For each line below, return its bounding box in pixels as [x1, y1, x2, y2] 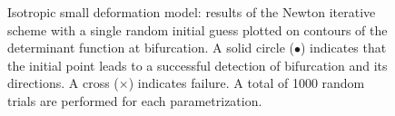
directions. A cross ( [7, 73, 119, 92]
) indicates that [301, 38, 387, 57]
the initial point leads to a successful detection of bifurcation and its [7, 55, 388, 74]
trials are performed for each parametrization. [7, 91, 262, 110]
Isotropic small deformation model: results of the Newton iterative [7, 3, 376, 21]
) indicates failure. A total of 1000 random [128, 73, 365, 92]
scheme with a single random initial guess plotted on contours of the [7, 20, 388, 39]
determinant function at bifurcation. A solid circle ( [7, 38, 295, 57]
